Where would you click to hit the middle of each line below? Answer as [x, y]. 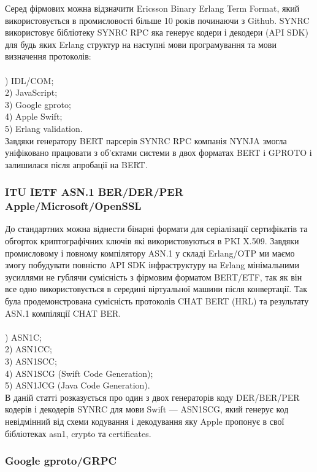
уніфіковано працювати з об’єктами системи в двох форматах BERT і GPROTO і [158, 153]
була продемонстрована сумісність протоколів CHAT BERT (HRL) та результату [157, 301]
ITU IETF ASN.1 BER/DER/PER [94, 192]
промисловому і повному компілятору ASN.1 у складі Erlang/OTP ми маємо [150, 253]
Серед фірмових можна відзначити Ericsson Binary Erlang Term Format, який [152, 8]
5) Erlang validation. [44, 128]
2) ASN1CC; [29, 349]
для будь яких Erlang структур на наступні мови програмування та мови [141, 44]
